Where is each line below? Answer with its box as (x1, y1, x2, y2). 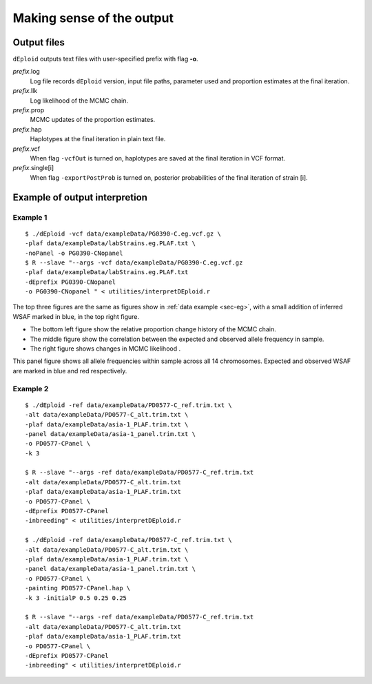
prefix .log (12, 68, 41, 76)
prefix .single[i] (12, 164, 54, 172)
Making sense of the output (12, 10, 174, 25)
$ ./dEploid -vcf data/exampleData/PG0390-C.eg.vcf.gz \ (25, 229, 222, 238)
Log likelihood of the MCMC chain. (30, 96, 129, 105)
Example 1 (12, 212, 48, 222)
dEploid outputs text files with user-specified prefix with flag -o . (12, 55, 199, 63)
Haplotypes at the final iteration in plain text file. (30, 135, 166, 143)
